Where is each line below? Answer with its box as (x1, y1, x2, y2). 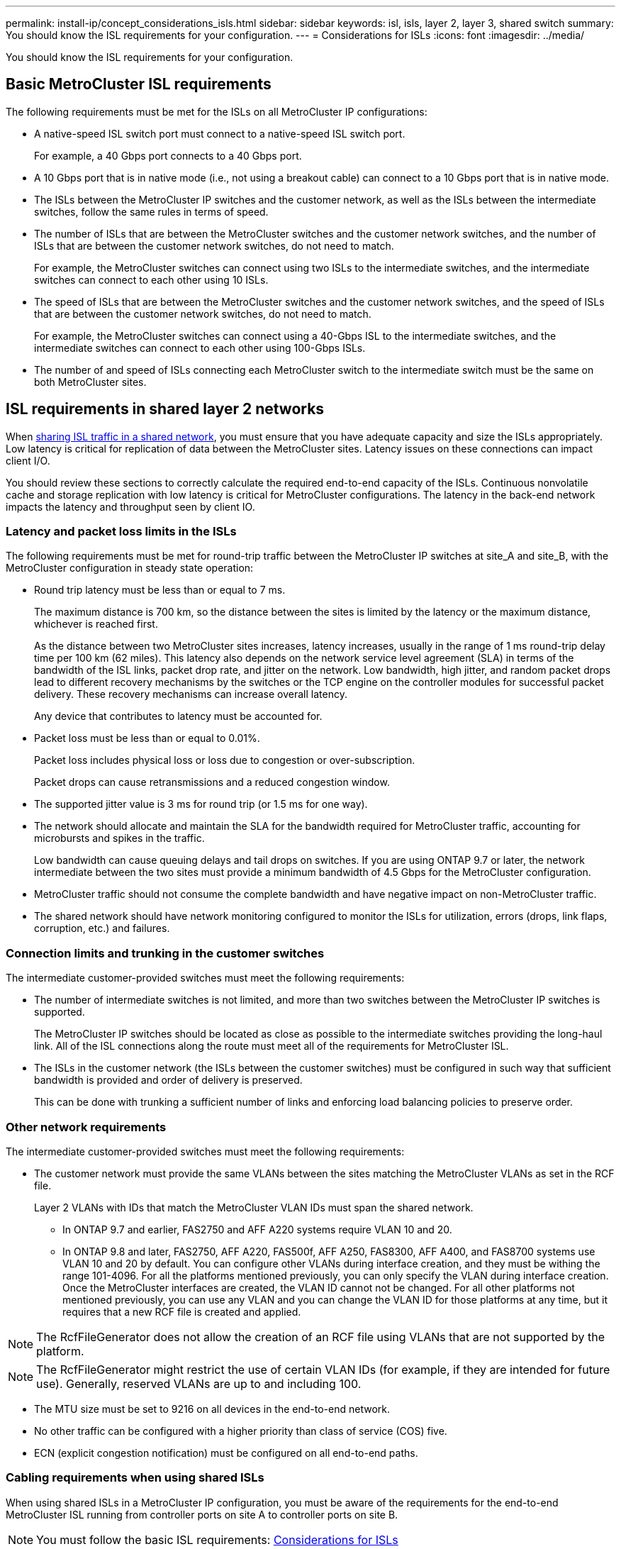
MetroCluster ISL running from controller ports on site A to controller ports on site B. (6, 1508, 398, 1521)
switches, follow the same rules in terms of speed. (34, 205, 269, 218)
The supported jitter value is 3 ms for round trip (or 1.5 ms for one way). (34, 798, 368, 811)
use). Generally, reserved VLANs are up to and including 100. (36, 1376, 362, 1391)
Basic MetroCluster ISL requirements (6, 75, 272, 94)
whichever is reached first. (34, 618, 158, 631)
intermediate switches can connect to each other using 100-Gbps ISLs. (34, 341, 366, 354)
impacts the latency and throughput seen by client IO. (6, 500, 255, 513)
